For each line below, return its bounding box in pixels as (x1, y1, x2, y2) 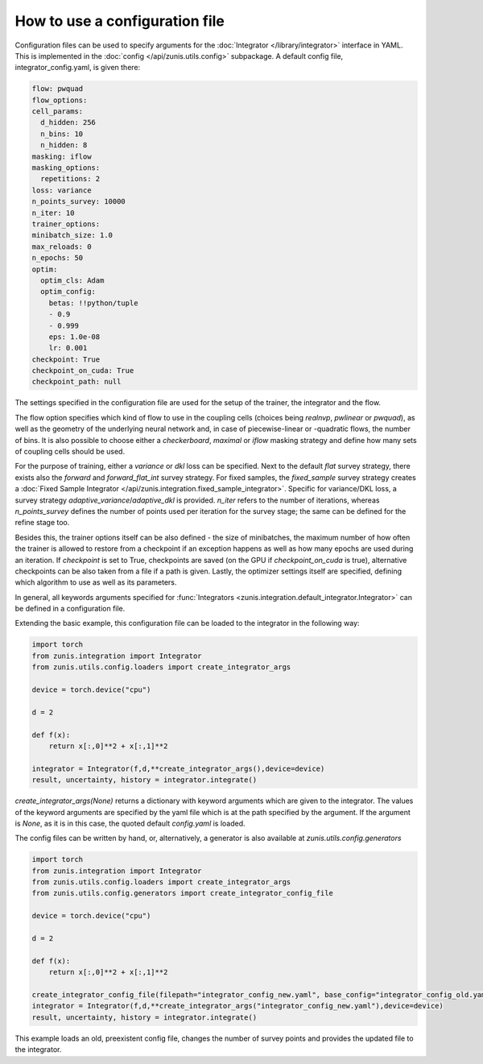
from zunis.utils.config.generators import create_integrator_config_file (31, 888, 334, 898)
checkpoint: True (31, 354, 101, 364)
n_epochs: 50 (31, 254, 84, 263)
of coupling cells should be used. (14, 447, 125, 457)
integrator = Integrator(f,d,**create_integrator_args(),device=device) (31, 764, 325, 773)
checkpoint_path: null (31, 377, 122, 387)
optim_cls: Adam (40, 275, 105, 285)
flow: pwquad (31, 85, 84, 93)
